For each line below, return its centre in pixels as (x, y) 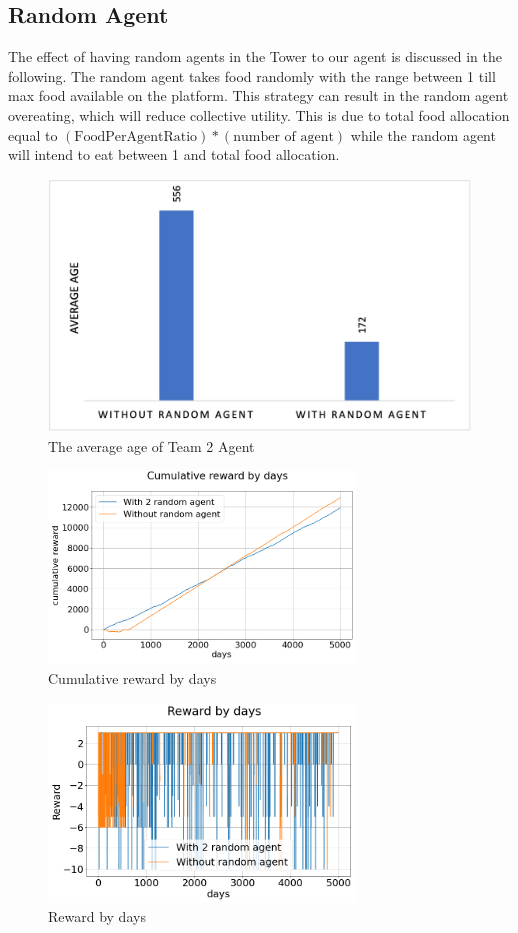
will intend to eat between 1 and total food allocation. (174, 154)
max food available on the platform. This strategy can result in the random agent (258, 95)
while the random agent (423, 134)
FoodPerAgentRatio (136, 136)
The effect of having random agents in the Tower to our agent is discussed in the (255, 56)
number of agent (283, 136)
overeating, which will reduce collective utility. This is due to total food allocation (259, 114)
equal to (33, 134)
